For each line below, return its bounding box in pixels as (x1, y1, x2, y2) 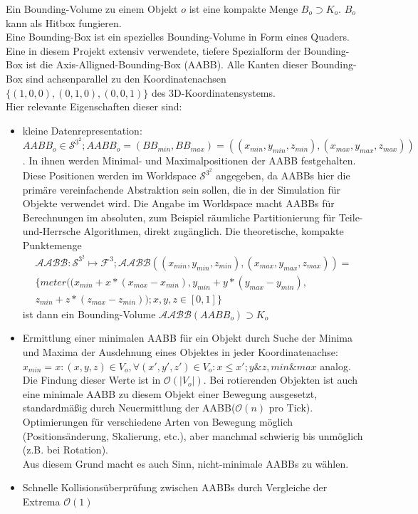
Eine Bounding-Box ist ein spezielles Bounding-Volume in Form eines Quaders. (6, 29, 350, 44)
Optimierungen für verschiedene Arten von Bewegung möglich (22, 414, 293, 429)
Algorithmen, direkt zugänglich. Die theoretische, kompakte (83, 224, 344, 238)
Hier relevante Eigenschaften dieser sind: (6, 99, 182, 114)
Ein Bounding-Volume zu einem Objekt (6, 1, 178, 16)
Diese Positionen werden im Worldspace (22, 168, 197, 183)
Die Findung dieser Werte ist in (22, 372, 161, 387)
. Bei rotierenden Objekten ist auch (203, 372, 357, 387)
